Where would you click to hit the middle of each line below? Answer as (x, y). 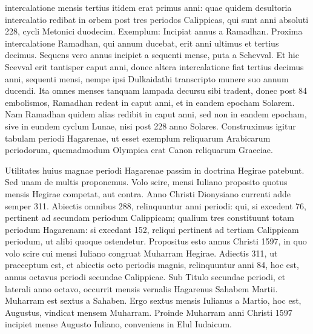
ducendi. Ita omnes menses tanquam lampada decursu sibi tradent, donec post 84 (156, 90)
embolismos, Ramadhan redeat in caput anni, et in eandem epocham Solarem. (150, 102)
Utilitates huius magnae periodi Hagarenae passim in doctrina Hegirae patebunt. (155, 170)
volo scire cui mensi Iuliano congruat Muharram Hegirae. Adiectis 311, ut (141, 253)
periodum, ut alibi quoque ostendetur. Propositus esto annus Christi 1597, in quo (156, 241)
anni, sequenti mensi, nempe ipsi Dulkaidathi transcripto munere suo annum (147, 78)
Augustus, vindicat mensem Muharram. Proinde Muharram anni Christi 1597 (149, 312)
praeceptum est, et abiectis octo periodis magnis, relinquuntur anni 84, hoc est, (152, 265)
